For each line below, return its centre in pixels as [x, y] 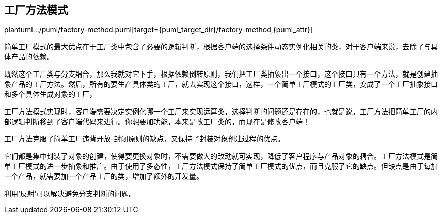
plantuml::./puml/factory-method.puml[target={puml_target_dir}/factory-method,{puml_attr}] [159, 30]
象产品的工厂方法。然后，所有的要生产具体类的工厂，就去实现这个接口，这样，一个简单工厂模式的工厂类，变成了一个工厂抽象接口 [221, 84]
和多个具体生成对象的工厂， [50, 94]
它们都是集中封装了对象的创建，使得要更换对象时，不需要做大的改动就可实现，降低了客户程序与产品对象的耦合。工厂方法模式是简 [221, 156]
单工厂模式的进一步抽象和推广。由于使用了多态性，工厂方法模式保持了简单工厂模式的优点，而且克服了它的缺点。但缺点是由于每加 [221, 166]
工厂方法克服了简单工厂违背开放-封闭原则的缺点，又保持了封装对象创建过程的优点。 [145, 139]
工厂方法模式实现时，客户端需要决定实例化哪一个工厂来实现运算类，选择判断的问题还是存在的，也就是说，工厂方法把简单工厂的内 [221, 112]
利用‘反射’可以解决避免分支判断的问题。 [70, 194]
